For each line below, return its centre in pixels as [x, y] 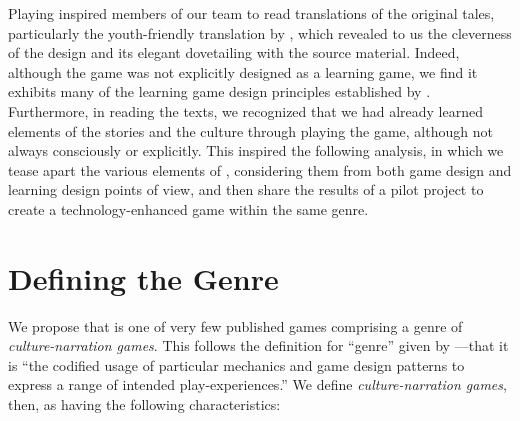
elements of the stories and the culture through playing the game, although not [250, 130]
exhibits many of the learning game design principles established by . [219, 91]
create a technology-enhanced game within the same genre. [188, 208]
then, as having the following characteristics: [144, 404]
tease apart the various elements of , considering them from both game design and [260, 169]
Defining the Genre [143, 277]
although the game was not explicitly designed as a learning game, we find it [243, 71]
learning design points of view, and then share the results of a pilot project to [246, 189]
